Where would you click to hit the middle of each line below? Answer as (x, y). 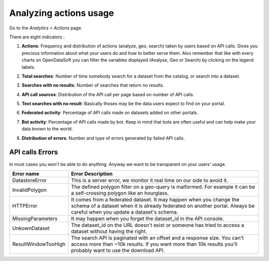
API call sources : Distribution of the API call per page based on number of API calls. (108, 94)
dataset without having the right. (109, 231)
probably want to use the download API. (118, 250)
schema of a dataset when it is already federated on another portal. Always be (163, 206)
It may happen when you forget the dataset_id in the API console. (147, 218)
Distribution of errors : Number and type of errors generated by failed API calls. (103, 138)
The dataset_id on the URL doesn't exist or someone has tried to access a (157, 225)
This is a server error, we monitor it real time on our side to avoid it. (150, 180)
